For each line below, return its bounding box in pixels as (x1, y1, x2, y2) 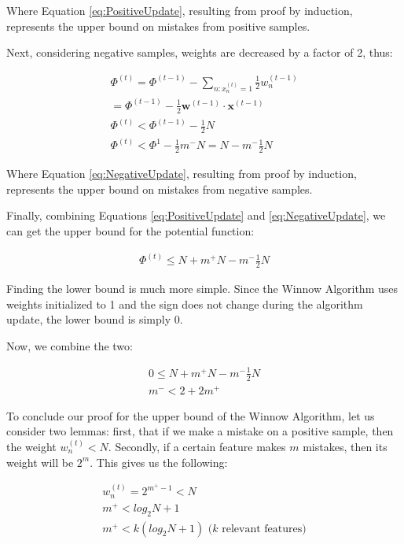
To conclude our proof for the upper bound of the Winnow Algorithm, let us (6, 407, 375, 424)
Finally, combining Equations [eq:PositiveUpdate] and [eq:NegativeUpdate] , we (6, 207, 386, 224)
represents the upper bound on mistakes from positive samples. (6, 17, 310, 34)
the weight (6, 438, 57, 454)
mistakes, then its (303, 438, 387, 454)
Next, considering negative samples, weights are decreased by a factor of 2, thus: (6, 44, 393, 61)
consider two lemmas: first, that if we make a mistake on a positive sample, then (6, 423, 394, 439)
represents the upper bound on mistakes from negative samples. (6, 180, 313, 197)
